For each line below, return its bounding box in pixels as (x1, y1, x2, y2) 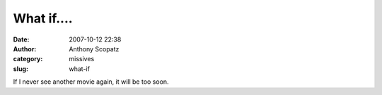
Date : (13, 35, 30, 44)
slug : (13, 64, 28, 73)
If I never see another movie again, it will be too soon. (13, 77, 169, 86)
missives (69, 55, 95, 63)
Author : (13, 44, 37, 53)
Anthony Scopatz (69, 44, 120, 53)
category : (13, 55, 43, 63)
